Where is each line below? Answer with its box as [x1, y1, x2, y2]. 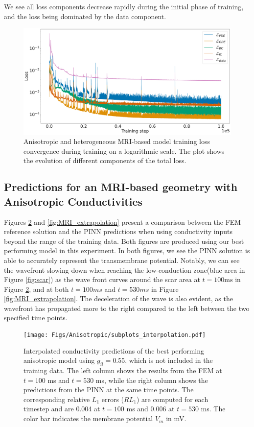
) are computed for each [136, 394, 208, 404]
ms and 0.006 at [126, 403, 175, 414]
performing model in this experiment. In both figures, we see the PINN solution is [4, 245, 250, 256]
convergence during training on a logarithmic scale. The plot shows [23, 145, 225, 156]
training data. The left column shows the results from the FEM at [23, 365, 222, 376]
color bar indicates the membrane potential [23, 413, 153, 424]
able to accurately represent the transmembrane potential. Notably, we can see [4, 255, 240, 265]
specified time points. [4, 312, 68, 323]
